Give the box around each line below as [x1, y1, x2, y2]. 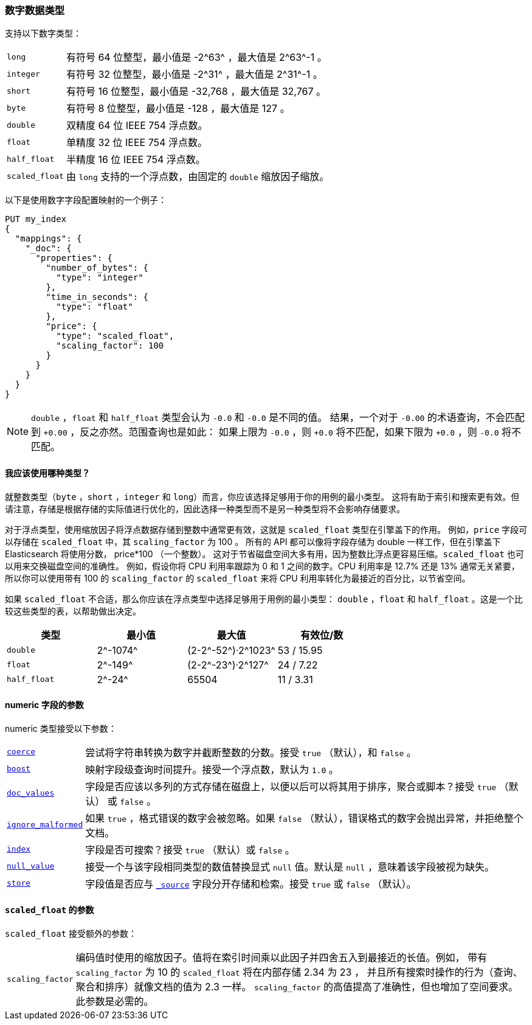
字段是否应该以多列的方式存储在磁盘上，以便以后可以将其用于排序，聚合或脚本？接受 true [85, 780, 497, 793]
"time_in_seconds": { [46, 292, 149, 302]
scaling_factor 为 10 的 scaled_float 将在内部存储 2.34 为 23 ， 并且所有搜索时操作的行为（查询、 [75, 966, 523, 979]
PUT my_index [5, 214, 67, 224]
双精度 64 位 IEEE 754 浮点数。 [66, 119, 208, 132]
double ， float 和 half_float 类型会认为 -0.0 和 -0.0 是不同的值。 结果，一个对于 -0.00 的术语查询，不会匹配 [31, 411, 525, 424]
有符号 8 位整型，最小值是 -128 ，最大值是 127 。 [66, 102, 290, 115]
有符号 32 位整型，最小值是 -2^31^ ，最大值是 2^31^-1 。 [66, 68, 323, 81]
